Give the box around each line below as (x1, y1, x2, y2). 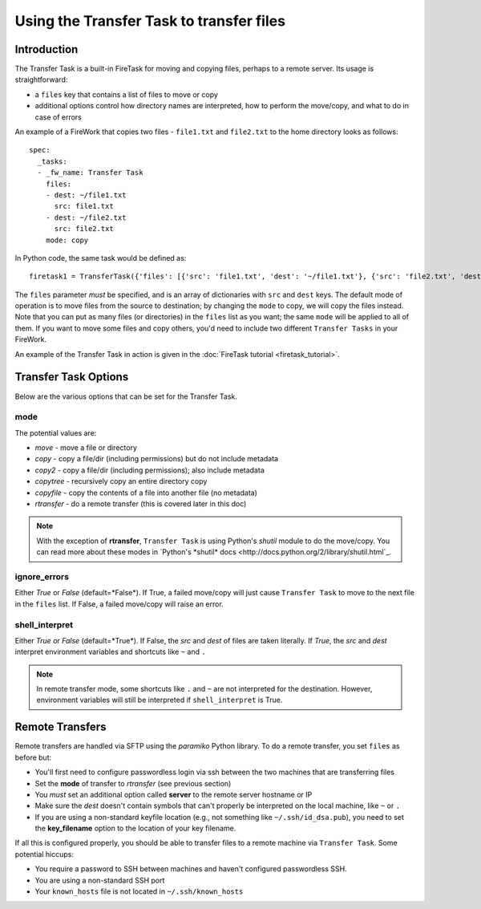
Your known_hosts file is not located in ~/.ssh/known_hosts (34, 887, 244, 896)
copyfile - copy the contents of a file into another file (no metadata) (34, 488, 258, 497)
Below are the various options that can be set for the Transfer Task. (14, 392, 238, 401)
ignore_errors (14, 570, 70, 582)
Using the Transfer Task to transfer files (14, 12, 286, 30)
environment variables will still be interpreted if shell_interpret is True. (36, 695, 283, 705)
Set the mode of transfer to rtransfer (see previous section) (34, 778, 232, 788)
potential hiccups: (14, 849, 74, 858)
